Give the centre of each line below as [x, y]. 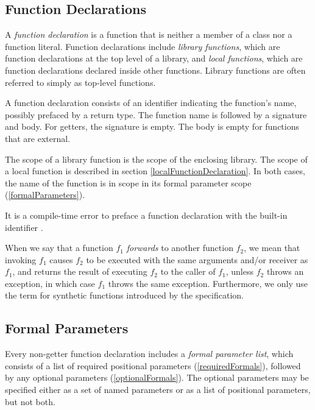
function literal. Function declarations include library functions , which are [143, 46]
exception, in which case [50, 283]
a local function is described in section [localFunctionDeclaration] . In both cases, [155, 171]
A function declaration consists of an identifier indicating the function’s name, [151, 103]
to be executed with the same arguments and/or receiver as [197, 259]
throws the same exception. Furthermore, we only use [208, 283]
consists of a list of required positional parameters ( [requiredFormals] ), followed [153, 365]
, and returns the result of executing [80, 271]
